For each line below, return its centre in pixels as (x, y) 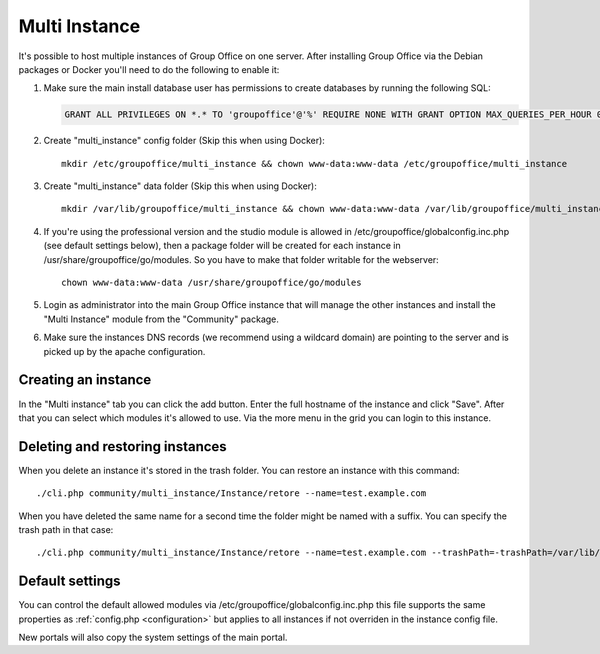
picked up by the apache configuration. (124, 351)
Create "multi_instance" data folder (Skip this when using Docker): (180, 186)
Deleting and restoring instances (122, 446)
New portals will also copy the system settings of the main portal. (153, 637)
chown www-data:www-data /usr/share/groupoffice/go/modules (211, 283)
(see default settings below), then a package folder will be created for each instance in (222, 246)
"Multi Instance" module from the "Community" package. (161, 319)
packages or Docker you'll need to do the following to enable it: (149, 69)
